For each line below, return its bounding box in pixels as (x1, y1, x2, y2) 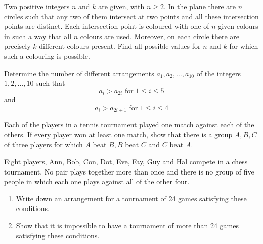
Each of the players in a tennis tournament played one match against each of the (4, 119, 254, 130)
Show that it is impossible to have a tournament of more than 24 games (16, 220, 239, 230)
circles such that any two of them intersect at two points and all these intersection (4, 11, 259, 21)
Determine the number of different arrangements (4, 67, 154, 78)
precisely (4, 41, 31, 51)
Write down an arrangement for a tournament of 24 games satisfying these (16, 193, 247, 203)
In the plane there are (168, 1, 236, 11)
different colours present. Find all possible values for (39, 41, 201, 51)
